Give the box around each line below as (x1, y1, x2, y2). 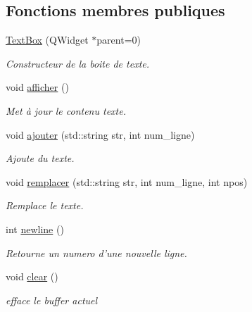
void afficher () (6, 80, 69, 94)
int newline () (6, 221, 64, 236)
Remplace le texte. (6, 198, 84, 213)
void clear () (6, 269, 58, 284)
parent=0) (96, 32, 141, 47)
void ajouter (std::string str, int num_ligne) (6, 127, 195, 142)
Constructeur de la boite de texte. (6, 56, 150, 70)
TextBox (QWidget (6, 32, 89, 47)
